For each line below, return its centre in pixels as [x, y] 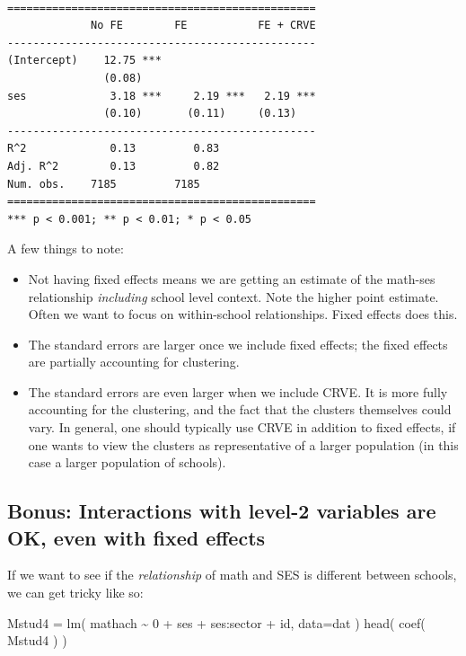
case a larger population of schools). [127, 462]
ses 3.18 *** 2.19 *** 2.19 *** [162, 96]
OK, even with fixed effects [136, 537]
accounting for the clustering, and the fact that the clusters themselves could [240, 409]
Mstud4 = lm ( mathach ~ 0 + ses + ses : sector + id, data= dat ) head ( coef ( [216, 622]
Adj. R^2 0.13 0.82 [114, 166]
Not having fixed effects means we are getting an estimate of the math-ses [232, 278]
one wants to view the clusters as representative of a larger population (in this [243, 444]
